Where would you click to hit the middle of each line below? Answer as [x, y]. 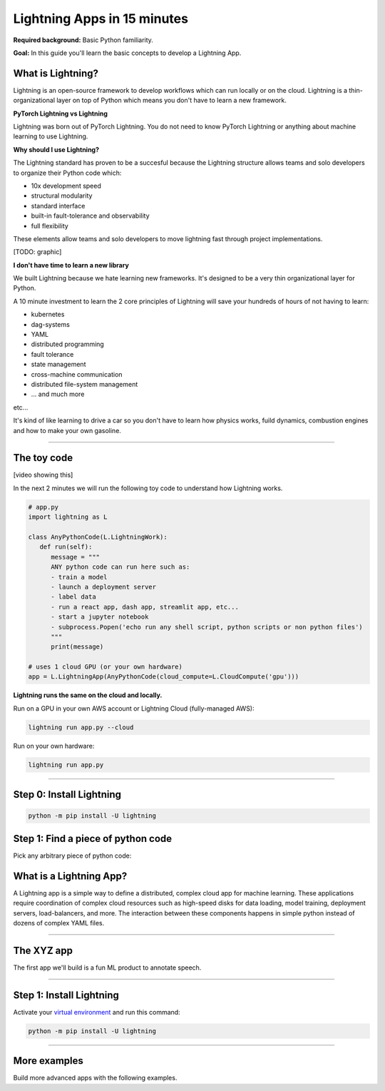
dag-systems [51, 324]
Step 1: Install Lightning [66, 995]
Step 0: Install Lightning [67, 795]
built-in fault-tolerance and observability [90, 216]
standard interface [58, 205]
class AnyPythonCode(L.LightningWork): [98, 537]
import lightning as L [68, 517]
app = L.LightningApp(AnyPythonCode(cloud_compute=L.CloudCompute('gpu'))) [164, 677]
